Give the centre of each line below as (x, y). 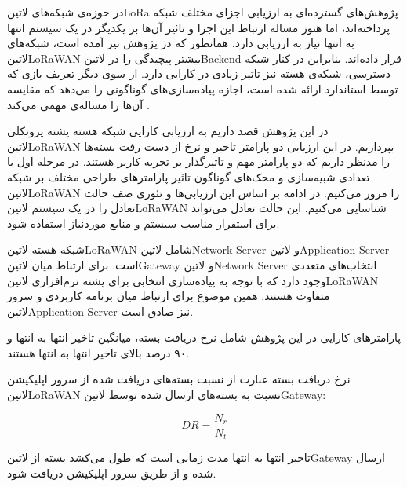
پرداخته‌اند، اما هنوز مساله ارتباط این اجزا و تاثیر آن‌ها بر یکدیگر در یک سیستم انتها (199, 27)
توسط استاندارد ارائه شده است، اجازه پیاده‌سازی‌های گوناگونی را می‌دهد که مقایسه (203, 88)
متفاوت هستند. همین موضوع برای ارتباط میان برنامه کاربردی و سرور (169, 296)
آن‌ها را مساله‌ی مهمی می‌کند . (78, 104)
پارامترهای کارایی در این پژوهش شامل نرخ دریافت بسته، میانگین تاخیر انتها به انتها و (204, 337)
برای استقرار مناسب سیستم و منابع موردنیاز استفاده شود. (144, 223)
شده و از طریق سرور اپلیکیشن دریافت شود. (112, 472)
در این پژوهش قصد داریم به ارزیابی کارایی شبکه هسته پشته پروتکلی (168, 131)
